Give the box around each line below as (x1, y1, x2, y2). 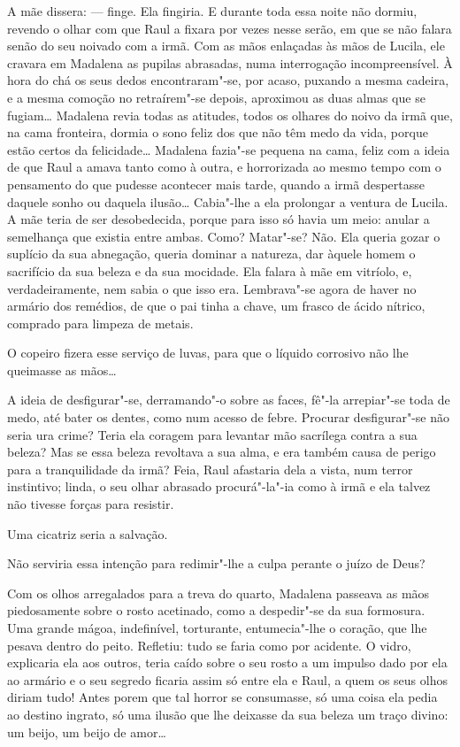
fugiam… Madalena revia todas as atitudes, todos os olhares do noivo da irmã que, (7, 105, 453, 124)
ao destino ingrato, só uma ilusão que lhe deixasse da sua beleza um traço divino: (7, 705, 448, 723)
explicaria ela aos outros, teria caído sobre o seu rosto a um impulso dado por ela (7, 653, 448, 672)
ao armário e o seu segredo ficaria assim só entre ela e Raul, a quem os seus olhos (7, 670, 448, 689)
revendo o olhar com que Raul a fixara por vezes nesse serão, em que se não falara (7, 19, 452, 37)
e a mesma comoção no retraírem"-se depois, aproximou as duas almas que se (7, 88, 425, 106)
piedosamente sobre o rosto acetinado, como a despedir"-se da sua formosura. (7, 601, 425, 620)
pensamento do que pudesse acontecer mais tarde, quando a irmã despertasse (7, 174, 425, 193)
